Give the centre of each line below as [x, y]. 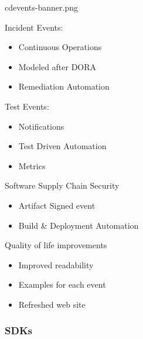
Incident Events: [34, 27]
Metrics [32, 165]
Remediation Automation [64, 86]
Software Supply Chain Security [62, 185]
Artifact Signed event [57, 205]
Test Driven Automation [62, 146]
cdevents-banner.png [41, 7]
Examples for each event [62, 284]
